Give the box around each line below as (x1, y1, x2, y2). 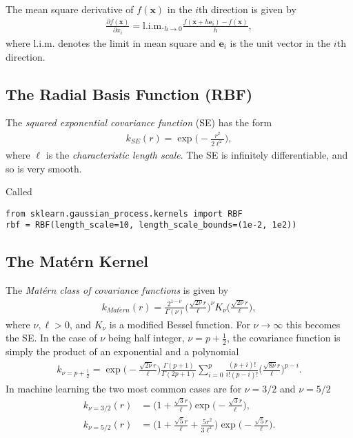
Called (6, 184, 32, 199)
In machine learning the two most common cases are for (6, 381, 242, 395)
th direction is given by (199, 2, 296, 16)
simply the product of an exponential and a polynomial (6, 344, 239, 359)
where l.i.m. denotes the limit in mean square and (6, 35, 216, 50)
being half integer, (108, 330, 185, 345)
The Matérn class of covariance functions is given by (6, 283, 229, 297)
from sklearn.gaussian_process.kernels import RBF (6, 208, 243, 219)
